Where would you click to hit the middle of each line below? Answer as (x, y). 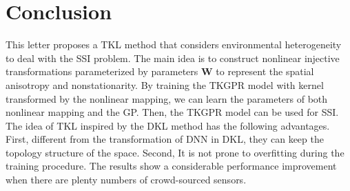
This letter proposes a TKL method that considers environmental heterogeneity (174, 44)
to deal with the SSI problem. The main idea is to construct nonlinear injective (173, 58)
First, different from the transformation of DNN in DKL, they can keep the (165, 139)
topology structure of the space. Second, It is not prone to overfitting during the (175, 152)
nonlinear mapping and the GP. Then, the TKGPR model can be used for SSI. (172, 112)
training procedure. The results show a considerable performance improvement (171, 166)
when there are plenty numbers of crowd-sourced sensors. (126, 180)
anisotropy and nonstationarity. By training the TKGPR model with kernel (165, 84)
